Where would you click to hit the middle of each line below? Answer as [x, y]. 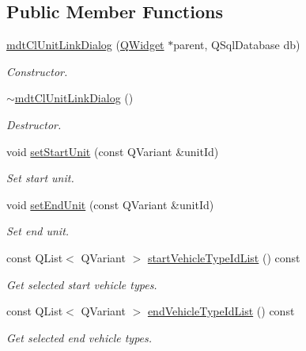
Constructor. [37, 71]
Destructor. [34, 124]
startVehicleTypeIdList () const [224, 257]
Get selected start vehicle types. [82, 284]
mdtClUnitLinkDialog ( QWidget [85, 45]
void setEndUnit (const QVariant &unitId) [110, 204]
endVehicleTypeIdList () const [221, 311]
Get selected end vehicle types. [79, 337]
